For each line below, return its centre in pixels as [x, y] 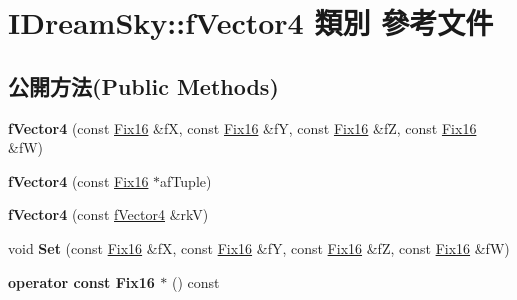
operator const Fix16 [81, 281]
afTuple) [186, 180]
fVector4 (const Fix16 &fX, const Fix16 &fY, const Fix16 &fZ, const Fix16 [242, 127]
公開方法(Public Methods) [143, 85]
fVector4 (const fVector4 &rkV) [108, 214]
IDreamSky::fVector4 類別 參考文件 [251, 22]
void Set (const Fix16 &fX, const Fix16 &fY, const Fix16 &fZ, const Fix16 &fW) [259, 247]
